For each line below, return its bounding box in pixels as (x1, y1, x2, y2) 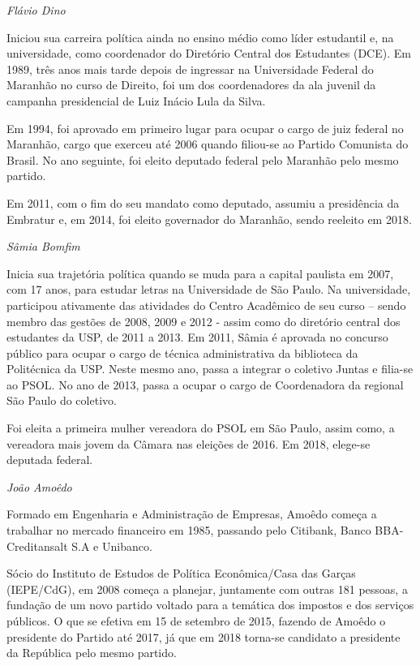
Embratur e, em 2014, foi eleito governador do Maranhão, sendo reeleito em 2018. (6, 210, 412, 227)
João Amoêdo (6, 478, 72, 495)
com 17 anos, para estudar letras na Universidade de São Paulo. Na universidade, (6, 281, 411, 298)
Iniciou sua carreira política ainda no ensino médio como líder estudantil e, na (6, 28, 394, 45)
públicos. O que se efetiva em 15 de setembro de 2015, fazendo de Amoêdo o (6, 612, 386, 629)
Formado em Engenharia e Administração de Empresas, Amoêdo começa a (6, 505, 377, 522)
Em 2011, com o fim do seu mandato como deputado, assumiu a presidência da (6, 194, 400, 211)
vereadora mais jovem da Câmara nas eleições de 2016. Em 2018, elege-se (6, 435, 371, 452)
